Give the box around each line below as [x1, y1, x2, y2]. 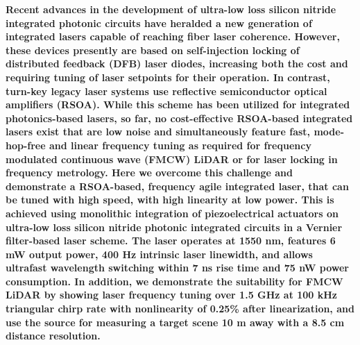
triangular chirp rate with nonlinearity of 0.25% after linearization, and [6, 301, 354, 316]
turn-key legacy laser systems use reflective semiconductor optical [6, 83, 327, 98]
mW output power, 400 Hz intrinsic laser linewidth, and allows [6, 246, 313, 261]
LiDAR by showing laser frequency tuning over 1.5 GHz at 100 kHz [6, 287, 338, 302]
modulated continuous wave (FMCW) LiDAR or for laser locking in [6, 151, 338, 166]
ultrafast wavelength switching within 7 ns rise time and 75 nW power [6, 260, 350, 275]
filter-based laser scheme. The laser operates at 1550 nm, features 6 [6, 233, 336, 248]
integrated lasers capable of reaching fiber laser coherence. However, [6, 29, 340, 44]
